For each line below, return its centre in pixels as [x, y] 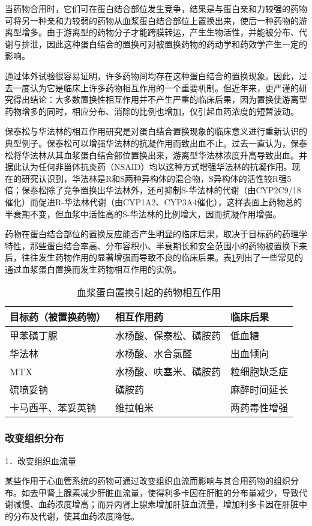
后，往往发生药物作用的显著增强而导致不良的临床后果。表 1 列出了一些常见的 [154, 257]
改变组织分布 [34, 438]
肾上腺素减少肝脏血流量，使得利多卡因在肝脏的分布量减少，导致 [172, 492]
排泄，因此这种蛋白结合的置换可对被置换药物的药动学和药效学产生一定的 [164, 44]
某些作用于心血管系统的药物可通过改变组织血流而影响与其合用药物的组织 [148, 481]
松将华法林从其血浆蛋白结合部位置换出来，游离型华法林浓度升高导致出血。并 [156, 155]
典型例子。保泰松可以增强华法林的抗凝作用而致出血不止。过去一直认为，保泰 [156, 143]
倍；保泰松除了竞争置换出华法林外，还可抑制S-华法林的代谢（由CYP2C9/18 [153, 190]
